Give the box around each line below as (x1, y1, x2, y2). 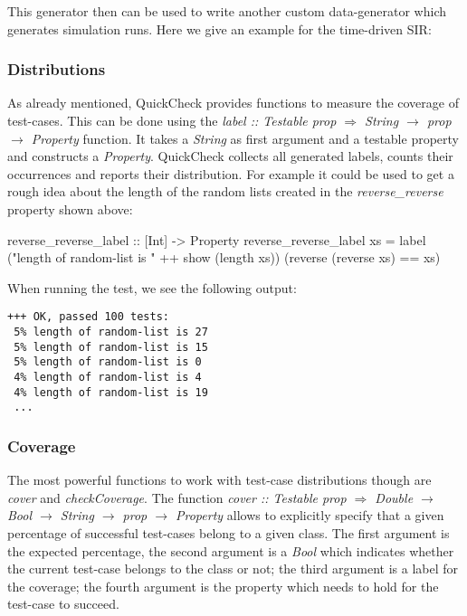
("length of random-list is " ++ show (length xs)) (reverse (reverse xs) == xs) (7, 248, 441, 267)
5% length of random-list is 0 (14, 355, 202, 369)
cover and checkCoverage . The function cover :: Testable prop (7, 488, 347, 507)
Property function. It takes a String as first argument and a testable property (31, 128, 459, 147)
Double (375, 488, 414, 507)
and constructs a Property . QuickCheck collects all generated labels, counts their (7, 147, 453, 166)
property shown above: (7, 199, 133, 218)
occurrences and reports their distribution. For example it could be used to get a (7, 164, 454, 183)
